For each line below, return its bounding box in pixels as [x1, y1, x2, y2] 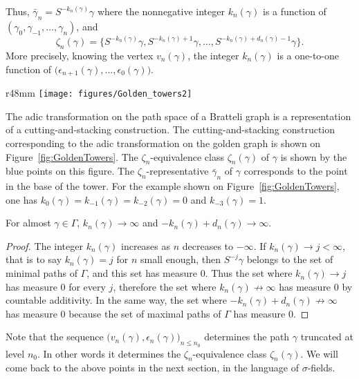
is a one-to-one [277, 48, 340, 63]
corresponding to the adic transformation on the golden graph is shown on [6, 135, 321, 150]
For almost [6, 215, 51, 230]
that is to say [6, 252, 62, 266]
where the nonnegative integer [97, 4, 225, 18]
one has [6, 192, 37, 206]
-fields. [307, 360, 335, 375]
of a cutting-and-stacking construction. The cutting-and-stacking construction [6, 122, 335, 137]
